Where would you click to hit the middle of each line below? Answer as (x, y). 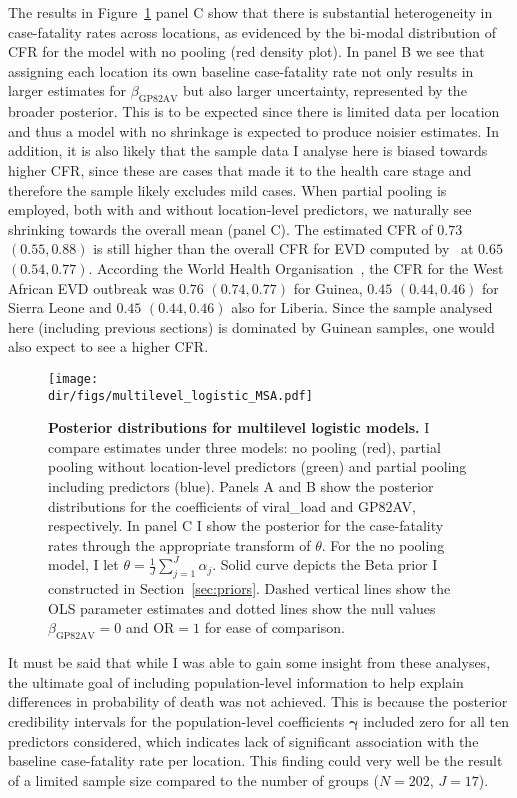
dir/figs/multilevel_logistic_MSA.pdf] (180, 395)
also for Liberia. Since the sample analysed (362, 307)
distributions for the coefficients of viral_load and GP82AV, (232, 505)
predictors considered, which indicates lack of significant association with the (243, 740)
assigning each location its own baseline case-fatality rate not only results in (241, 70)
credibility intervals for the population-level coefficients (176, 720)
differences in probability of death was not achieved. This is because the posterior (258, 701)
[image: (73, 378)
